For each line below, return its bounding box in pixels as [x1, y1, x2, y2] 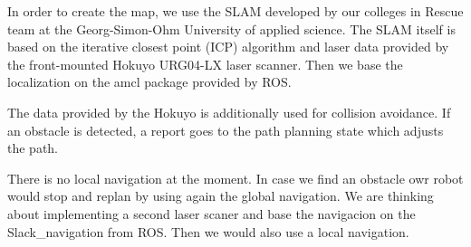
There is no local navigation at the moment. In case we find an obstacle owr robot [7, 168, 464, 187]
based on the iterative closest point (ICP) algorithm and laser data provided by [7, 37, 449, 56]
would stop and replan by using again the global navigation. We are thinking [7, 186, 434, 205]
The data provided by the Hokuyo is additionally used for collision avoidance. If [7, 102, 451, 121]
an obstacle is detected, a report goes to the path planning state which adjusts [7, 120, 444, 139]
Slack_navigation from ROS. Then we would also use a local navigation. [7, 222, 409, 241]
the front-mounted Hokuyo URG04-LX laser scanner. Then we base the [7, 54, 403, 73]
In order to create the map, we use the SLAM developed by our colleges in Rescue [7, 2, 464, 20]
